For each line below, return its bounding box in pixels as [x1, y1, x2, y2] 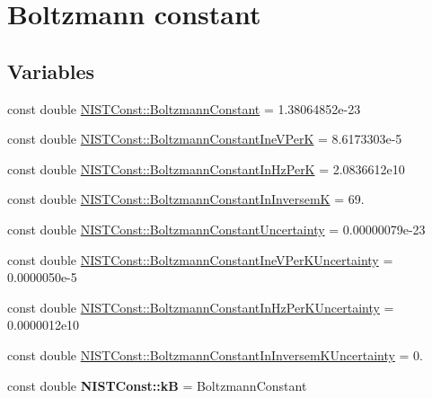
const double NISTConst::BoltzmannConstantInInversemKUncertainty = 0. [7, 345, 423, 364]
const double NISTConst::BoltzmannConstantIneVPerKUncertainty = [7, 250, 393, 269]
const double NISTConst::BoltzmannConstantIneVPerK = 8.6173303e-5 [7, 129, 402, 148]
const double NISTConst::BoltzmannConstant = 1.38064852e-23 [7, 99, 361, 118]
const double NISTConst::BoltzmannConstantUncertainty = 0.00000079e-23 [7, 219, 426, 238]
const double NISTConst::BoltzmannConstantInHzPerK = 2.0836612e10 [7, 159, 405, 178]
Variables [7, 57, 95, 84]
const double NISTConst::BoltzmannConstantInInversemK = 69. [7, 190, 365, 208]
